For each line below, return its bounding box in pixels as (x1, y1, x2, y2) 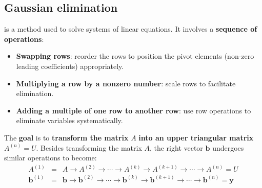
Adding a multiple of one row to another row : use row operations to (16, 105, 251, 115)
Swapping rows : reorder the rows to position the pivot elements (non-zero (16, 51, 254, 61)
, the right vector (149, 142, 203, 153)
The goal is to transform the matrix (4, 132, 129, 143)
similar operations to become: (4, 152, 97, 163)
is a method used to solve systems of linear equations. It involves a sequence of (4, 24, 257, 34)
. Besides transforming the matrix (36, 142, 142, 153)
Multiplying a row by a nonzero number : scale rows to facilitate (16, 78, 236, 88)
